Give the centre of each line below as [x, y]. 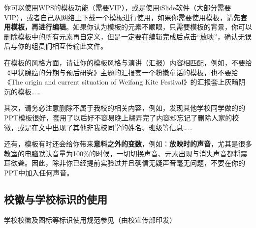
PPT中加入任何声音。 [39, 172]
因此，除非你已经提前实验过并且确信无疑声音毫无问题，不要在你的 [138, 163]
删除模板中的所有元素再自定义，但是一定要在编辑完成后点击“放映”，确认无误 [128, 36]
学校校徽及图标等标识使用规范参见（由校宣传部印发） [90, 219]
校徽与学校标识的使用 [56, 199]
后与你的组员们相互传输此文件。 [56, 46]
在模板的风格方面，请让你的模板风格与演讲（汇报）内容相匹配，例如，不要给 [128, 62]
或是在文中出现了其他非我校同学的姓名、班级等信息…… [105, 127]
